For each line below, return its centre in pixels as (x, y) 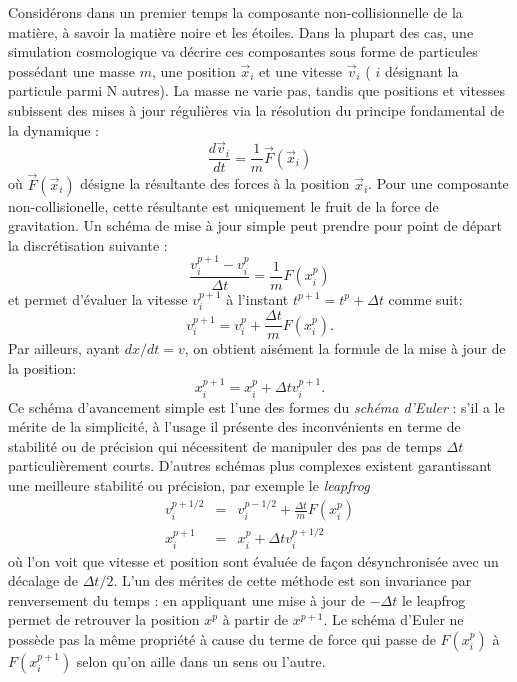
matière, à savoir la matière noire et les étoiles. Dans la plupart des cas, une (241, 31)
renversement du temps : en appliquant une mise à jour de (186, 599)
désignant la (421, 70)
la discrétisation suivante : (88, 244)
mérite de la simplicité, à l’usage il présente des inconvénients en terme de (234, 426)
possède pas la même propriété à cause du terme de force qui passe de (222, 639)
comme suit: (425, 298)
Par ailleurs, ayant (64, 348)
